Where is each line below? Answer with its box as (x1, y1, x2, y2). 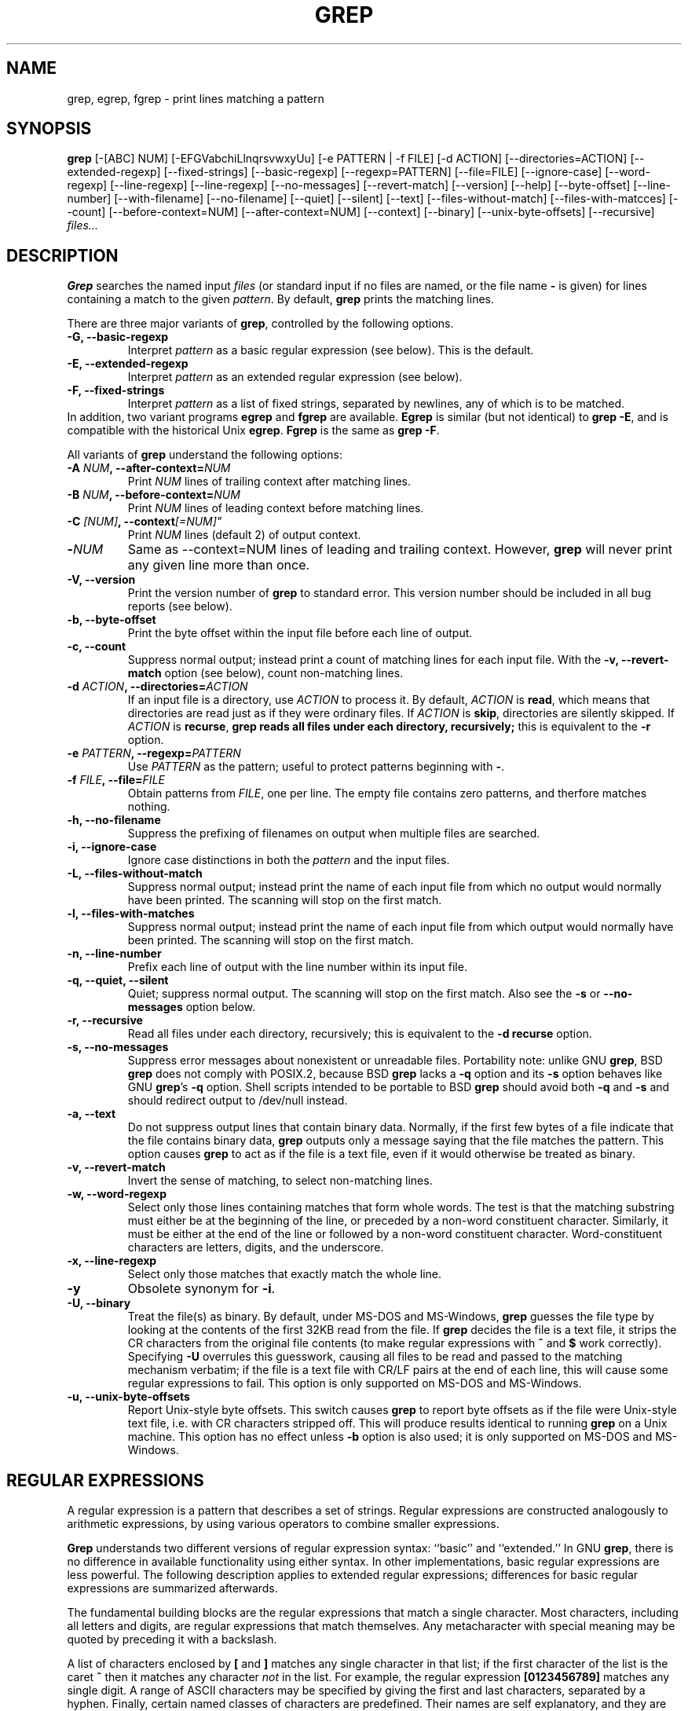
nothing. (127, 800, 170, 814)
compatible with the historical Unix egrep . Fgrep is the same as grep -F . (67, 423, 440, 438)
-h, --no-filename (67, 813, 161, 827)
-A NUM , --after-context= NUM (67, 461, 231, 475)
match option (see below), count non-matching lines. (127, 666, 404, 680)
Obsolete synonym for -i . (127, 1281, 276, 1297)
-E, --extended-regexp (67, 357, 188, 371)
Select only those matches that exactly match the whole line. (127, 1267, 442, 1281)
